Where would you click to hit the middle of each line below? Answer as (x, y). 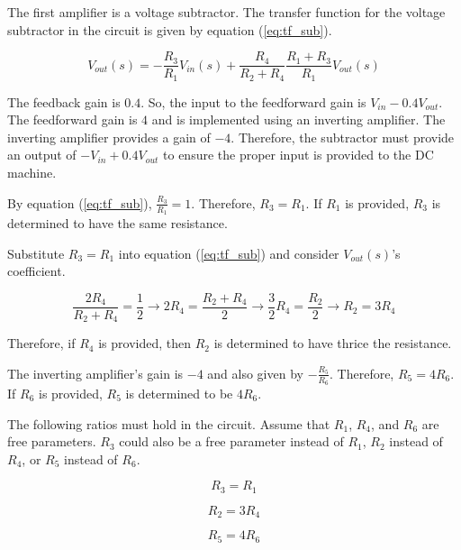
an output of (42, 155)
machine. (32, 173)
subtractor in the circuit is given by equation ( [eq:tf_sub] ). (170, 29)
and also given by (255, 373)
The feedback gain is (64, 101)
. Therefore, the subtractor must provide (343, 137)
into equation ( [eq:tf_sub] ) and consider (229, 253)
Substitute (36, 253)
